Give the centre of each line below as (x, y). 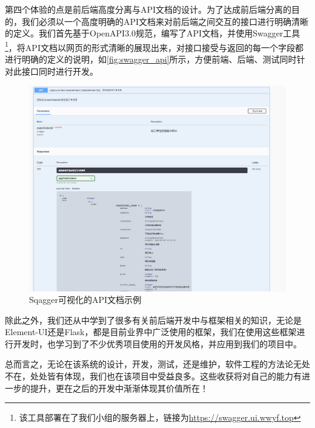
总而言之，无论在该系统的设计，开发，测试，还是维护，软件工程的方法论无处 (157, 364)
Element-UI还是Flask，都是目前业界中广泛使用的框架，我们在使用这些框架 (151, 332)
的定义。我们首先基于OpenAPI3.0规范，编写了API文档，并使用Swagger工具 (153, 33)
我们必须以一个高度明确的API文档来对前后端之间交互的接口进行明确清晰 (165, 21)
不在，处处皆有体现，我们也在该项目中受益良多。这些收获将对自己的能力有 (153, 376)
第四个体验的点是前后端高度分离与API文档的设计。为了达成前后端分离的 (148, 9)
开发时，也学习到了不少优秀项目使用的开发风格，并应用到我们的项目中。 (157, 343)
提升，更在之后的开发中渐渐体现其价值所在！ (119, 388)
